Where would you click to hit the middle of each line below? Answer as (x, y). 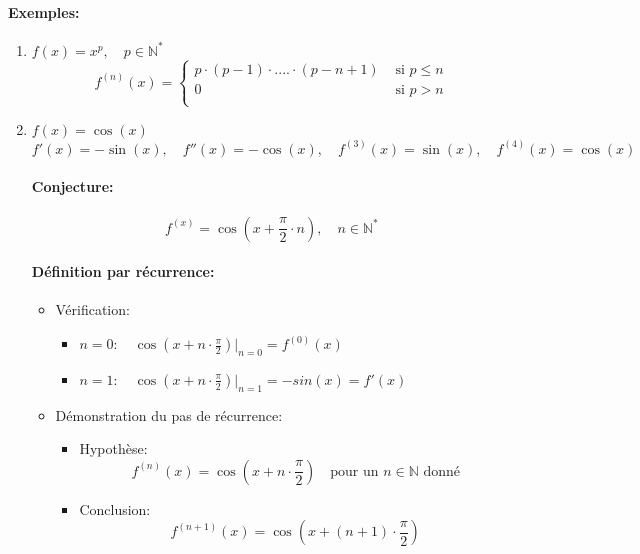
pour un (354, 471)
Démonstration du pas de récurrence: (169, 414)
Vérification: (92, 309)
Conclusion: (115, 508)
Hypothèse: (113, 448)
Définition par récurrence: (123, 271)
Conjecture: (72, 186)
